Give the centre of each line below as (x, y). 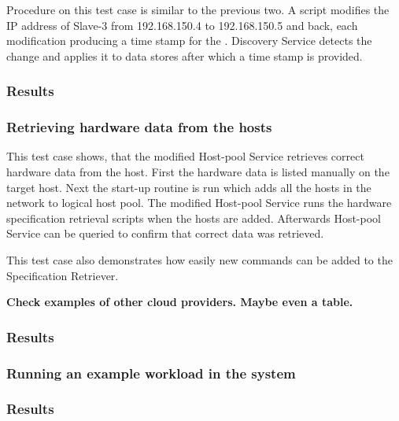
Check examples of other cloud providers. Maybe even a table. (180, 302)
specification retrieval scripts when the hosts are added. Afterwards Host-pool (194, 218)
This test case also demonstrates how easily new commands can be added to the (199, 260)
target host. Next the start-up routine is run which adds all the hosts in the (189, 187)
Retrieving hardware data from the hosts (139, 127)
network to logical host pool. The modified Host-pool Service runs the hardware (199, 203)
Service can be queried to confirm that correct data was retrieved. (165, 233)
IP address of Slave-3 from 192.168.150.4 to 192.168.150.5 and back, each (182, 25)
